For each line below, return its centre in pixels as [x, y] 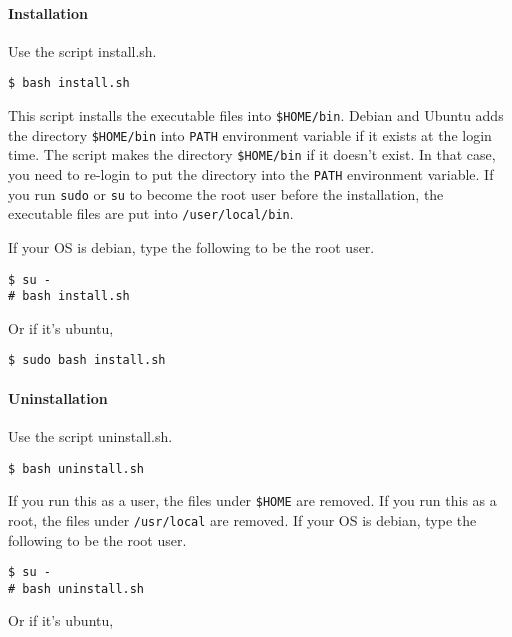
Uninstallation [58, 397]
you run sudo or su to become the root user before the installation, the [226, 193]
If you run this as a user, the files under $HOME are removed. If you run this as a [252, 500]
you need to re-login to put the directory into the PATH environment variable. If [251, 174]
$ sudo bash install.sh [87, 360]
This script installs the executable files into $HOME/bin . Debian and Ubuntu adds [256, 115]
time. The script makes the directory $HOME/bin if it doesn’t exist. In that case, [252, 154]
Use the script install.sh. [82, 50]
